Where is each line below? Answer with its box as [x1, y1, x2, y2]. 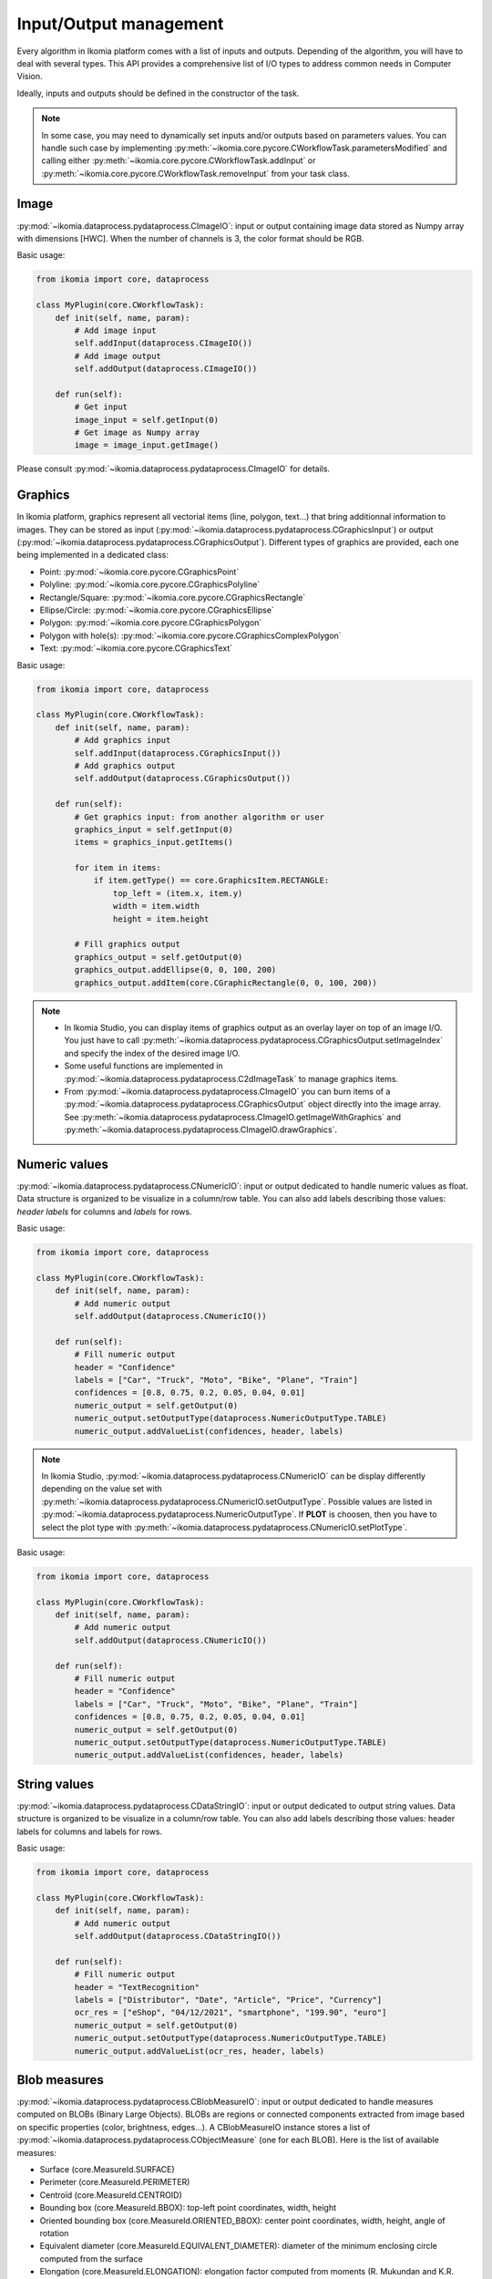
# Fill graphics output [74, 939, 181, 950]
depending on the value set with [41, 1483, 163, 1494]
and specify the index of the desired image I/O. [64, 1047, 241, 1058]
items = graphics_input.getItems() [74, 837, 234, 848]
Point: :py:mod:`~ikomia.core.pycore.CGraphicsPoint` [39, 566, 240, 577]
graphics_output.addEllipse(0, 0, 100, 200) [74, 964, 277, 975]
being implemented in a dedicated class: [16, 550, 169, 561]
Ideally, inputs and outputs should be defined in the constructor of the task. [16, 88, 300, 98]
